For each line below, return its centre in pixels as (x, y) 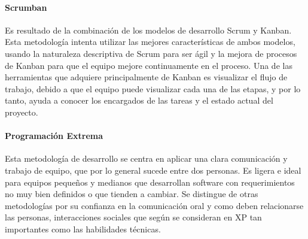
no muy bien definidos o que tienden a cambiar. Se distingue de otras (132, 194)
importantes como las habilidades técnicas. (83, 229)
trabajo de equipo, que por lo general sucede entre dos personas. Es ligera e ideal (153, 170)
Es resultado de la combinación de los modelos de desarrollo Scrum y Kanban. (148, 30)
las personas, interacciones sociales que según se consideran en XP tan (133, 217)
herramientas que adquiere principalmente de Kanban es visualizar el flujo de (146, 77)
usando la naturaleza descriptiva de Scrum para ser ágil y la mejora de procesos (151, 53)
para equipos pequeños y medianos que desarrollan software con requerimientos (150, 182)
